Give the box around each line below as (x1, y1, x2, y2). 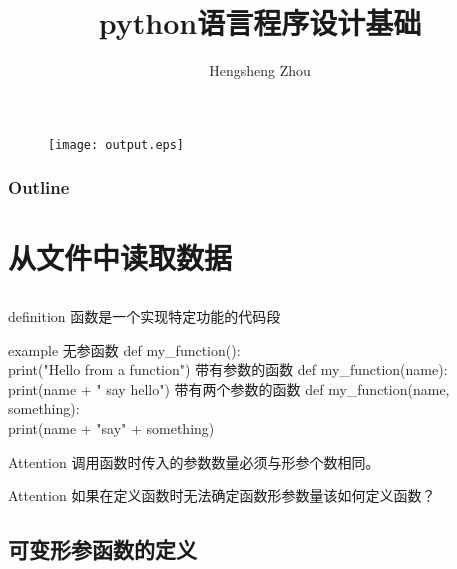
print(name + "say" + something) (8, 417, 215, 438)
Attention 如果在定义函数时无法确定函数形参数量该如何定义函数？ (8, 485, 436, 506)
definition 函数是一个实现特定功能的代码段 (8, 305, 281, 326)
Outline (8, 175, 70, 200)
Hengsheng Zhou (209, 60, 311, 81)
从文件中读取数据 (8, 237, 233, 278)
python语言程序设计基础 (98, 2, 422, 43)
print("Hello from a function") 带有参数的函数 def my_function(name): (8, 359, 448, 380)
